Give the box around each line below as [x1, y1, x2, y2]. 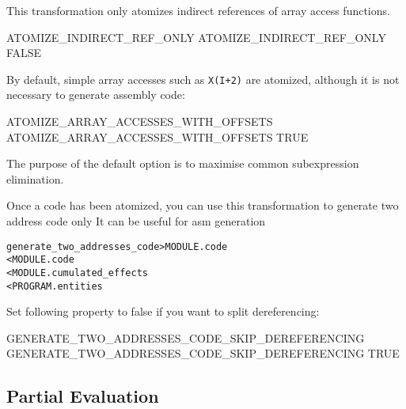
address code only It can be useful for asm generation [6, 213, 266, 229]
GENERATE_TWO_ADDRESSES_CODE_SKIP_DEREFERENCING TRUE [6, 345, 400, 362]
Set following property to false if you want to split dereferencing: [6, 303, 320, 320]
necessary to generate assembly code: [6, 86, 185, 103]
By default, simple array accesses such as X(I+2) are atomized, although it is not [6, 70, 400, 87]
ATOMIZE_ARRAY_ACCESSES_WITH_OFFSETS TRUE [6, 128, 309, 145]
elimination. [6, 170, 64, 187]
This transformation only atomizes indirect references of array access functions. [6, 2, 390, 18]
